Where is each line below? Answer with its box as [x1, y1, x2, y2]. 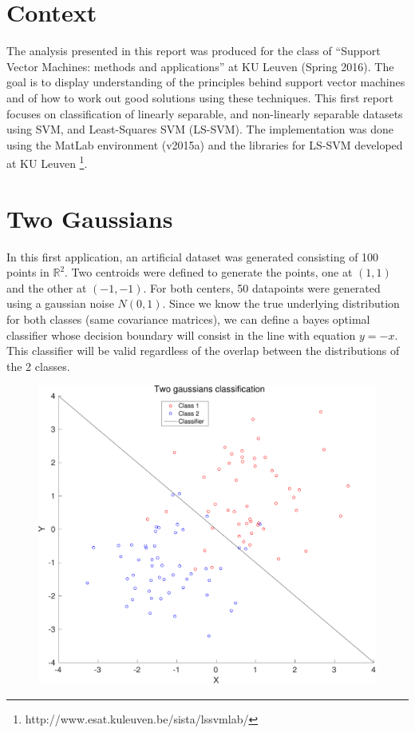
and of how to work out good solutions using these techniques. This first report [6, 89, 393, 106]
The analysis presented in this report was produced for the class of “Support [6, 42, 381, 59]
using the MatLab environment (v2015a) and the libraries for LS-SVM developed [6, 136, 403, 153]
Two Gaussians [6, 201, 173, 234]
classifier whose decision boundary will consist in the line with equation [6, 326, 356, 343]
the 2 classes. [6, 357, 70, 374]
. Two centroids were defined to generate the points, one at [65, 264, 353, 281]
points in [6, 264, 49, 281]
